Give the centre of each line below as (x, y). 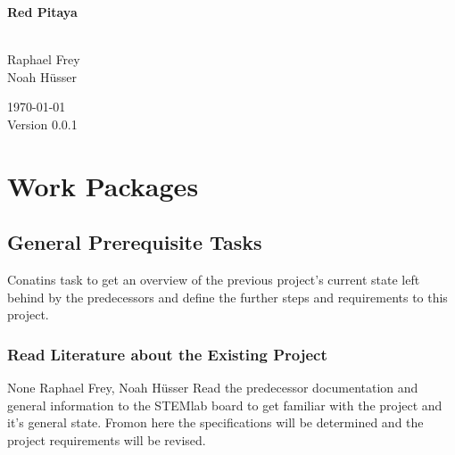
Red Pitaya (42, 12)
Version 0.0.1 (42, 124)
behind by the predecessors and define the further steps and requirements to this (227, 297)
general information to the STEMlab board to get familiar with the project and (225, 405)
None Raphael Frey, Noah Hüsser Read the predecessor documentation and (213, 388)
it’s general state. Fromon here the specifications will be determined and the (215, 422)
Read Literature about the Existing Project (167, 354)
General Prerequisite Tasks (135, 242)
